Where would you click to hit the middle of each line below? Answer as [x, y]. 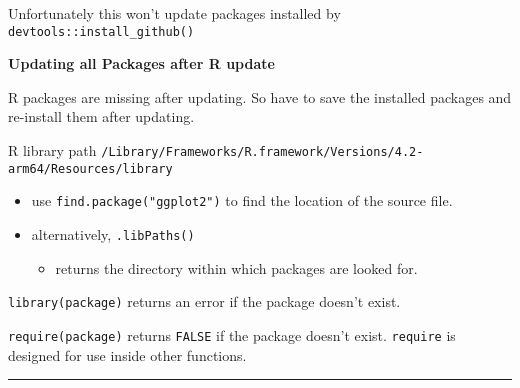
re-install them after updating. [101, 116]
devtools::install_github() [101, 31]
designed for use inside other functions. [127, 354]
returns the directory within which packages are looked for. [236, 267]
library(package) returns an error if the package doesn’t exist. [204, 301]
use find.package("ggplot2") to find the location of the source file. [242, 200]
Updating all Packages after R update [141, 63]
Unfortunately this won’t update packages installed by [174, 13]
